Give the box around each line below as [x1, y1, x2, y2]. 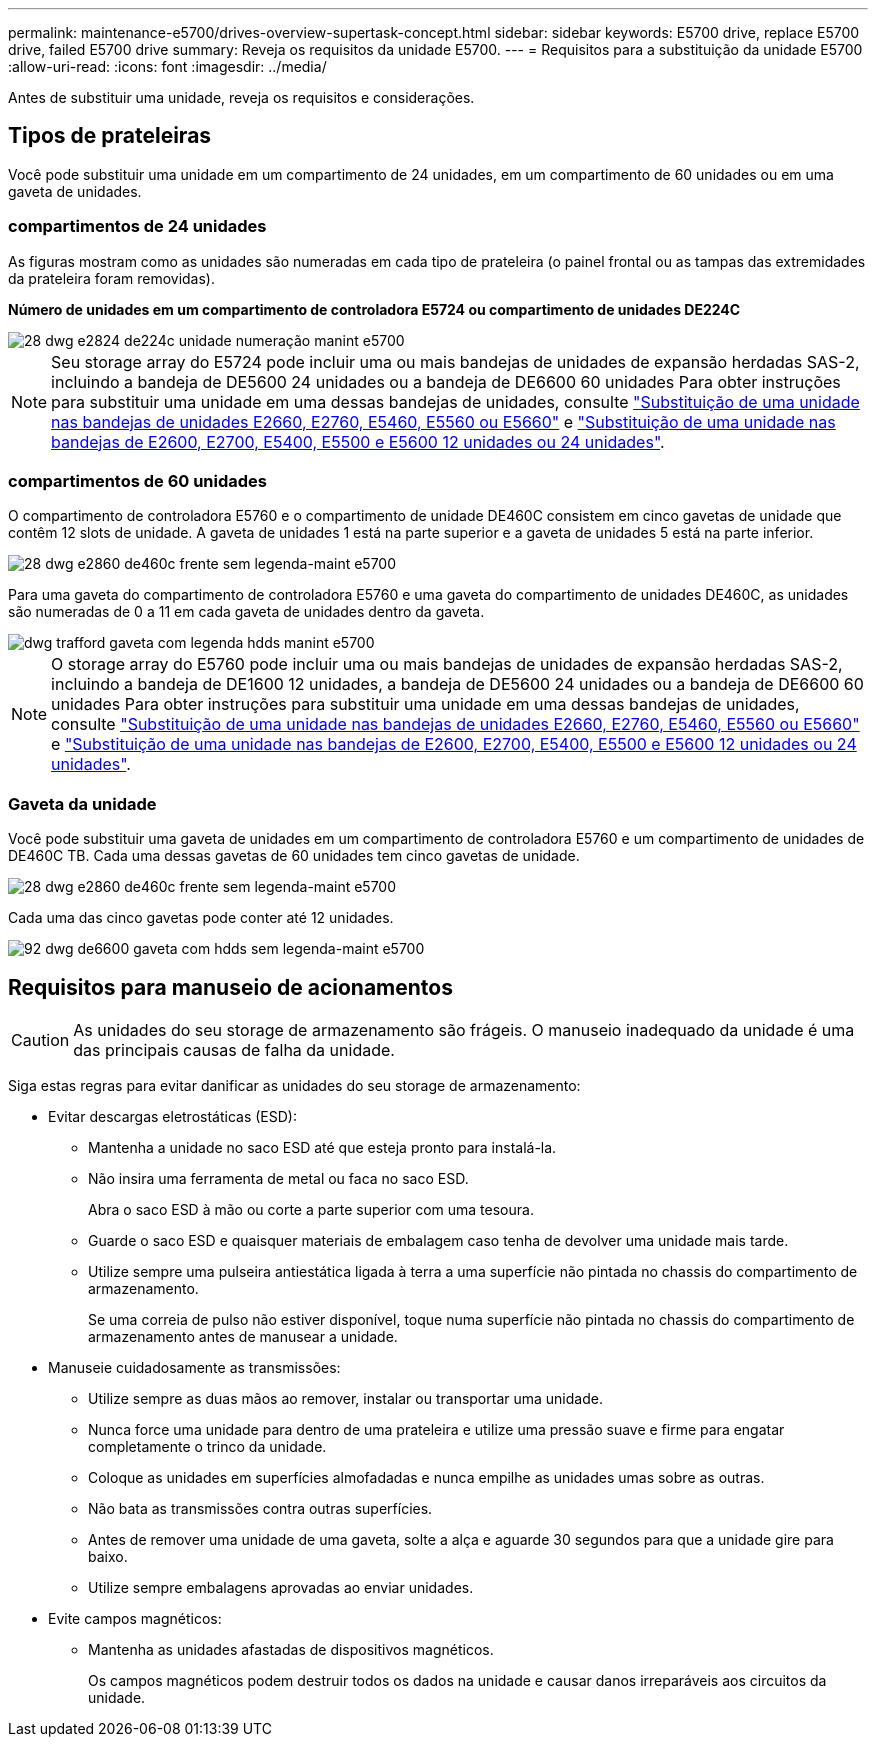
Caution [11, 1029, 70, 1050]
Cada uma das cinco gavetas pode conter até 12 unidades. [8, 909, 394, 927]
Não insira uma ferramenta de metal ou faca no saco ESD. [88, 1169, 469, 1187]
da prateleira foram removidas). [8, 269, 215, 287]
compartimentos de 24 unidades [8, 216, 267, 237]
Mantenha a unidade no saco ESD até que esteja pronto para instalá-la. [88, 1138, 557, 1156]
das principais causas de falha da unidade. [73, 1039, 395, 1060]
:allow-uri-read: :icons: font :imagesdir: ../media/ [8, 58, 327, 75]
